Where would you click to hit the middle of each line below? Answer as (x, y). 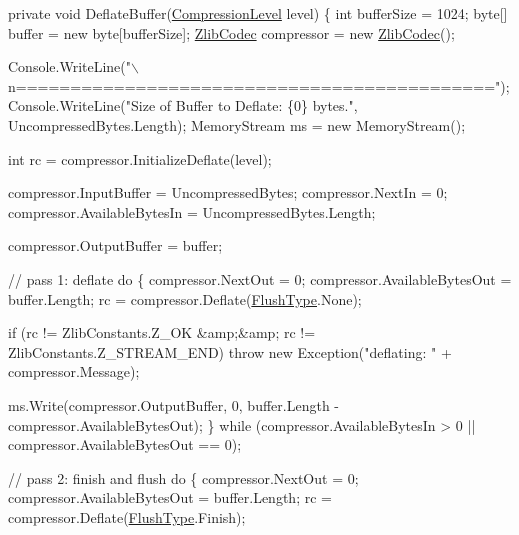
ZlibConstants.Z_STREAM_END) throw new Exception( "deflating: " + (230, 351)
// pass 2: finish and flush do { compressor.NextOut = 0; (183, 477)
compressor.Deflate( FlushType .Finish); (127, 516)
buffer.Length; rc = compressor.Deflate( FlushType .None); (185, 298)
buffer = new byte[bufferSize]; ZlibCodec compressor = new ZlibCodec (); (231, 32)
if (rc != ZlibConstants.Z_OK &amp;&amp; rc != (162, 332)
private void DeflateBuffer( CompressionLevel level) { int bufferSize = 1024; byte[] (258, 13)
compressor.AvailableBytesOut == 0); (125, 444)
